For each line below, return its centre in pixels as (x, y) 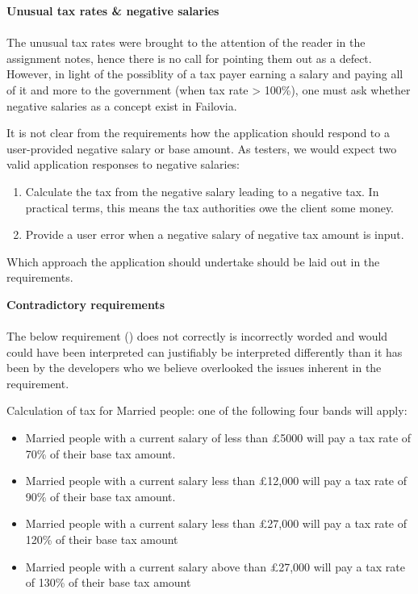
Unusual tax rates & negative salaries (113, 10)
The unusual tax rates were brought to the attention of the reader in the (186, 42)
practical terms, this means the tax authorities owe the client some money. (210, 207)
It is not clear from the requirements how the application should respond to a (198, 133)
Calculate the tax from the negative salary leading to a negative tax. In (202, 191)
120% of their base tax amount (102, 540)
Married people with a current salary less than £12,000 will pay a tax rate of (216, 481)
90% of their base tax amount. (100, 496)
